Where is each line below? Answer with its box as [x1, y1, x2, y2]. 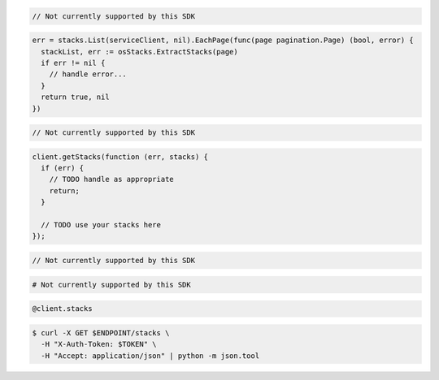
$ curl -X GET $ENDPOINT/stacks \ [32, 328, 170, 337]
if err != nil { [41, 58, 106, 67]
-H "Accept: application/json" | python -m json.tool [41, 351, 260, 361]
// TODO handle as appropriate [49, 175, 174, 184]
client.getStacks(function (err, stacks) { [32, 152, 209, 162]
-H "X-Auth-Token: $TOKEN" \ [41, 339, 158, 349]
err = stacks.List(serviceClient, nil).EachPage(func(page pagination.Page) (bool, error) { [32, 36, 414, 45]
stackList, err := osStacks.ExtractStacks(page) [41, 47, 239, 56]
